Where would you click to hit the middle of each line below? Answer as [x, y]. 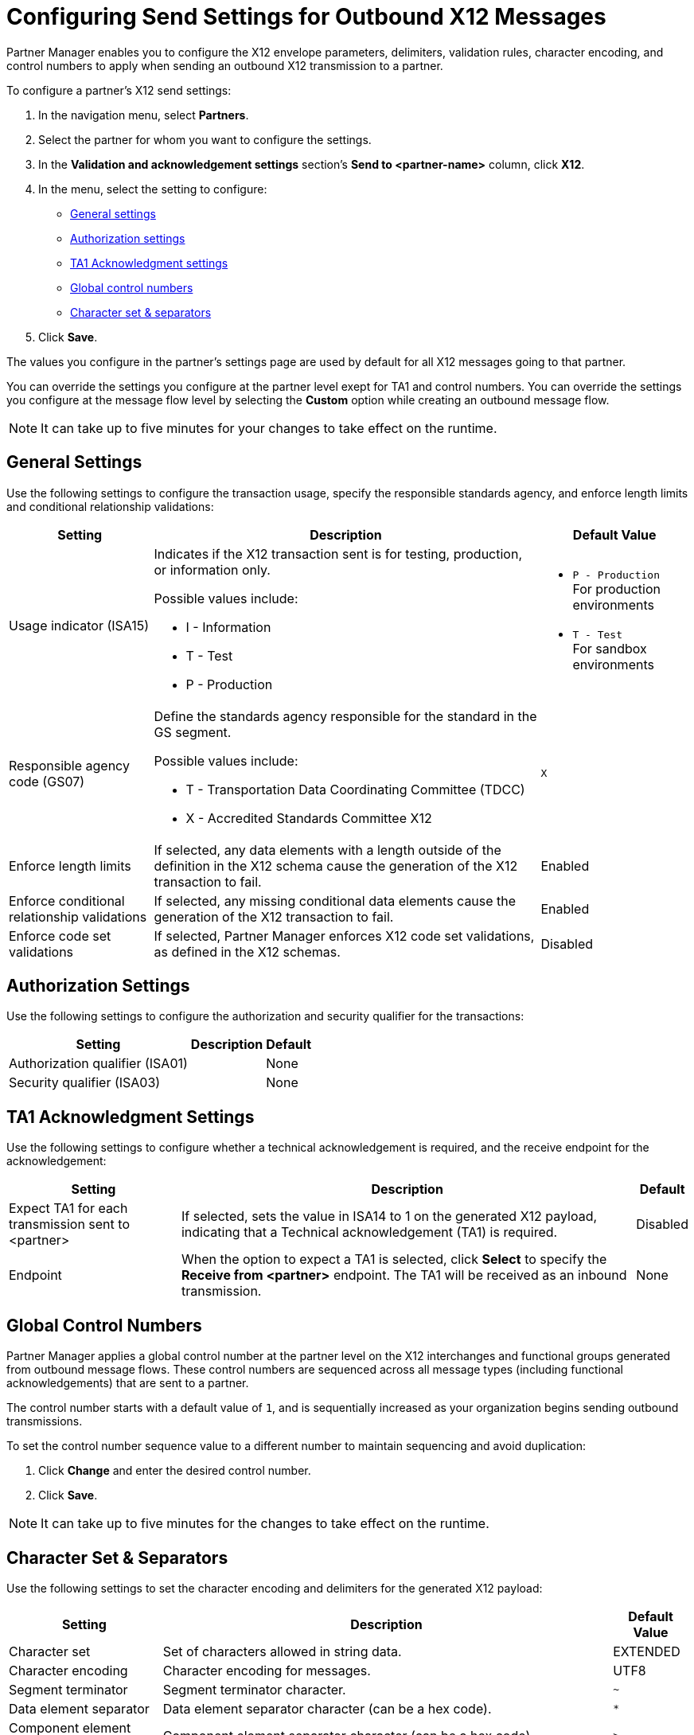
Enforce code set [60, 936]
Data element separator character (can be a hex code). [327, 1708]
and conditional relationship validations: [110, 506]
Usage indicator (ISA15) [79, 625]
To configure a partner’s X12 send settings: [119, 90]
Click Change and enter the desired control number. [175, 1471]
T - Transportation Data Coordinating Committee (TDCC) [355, 789]
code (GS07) [47, 781]
